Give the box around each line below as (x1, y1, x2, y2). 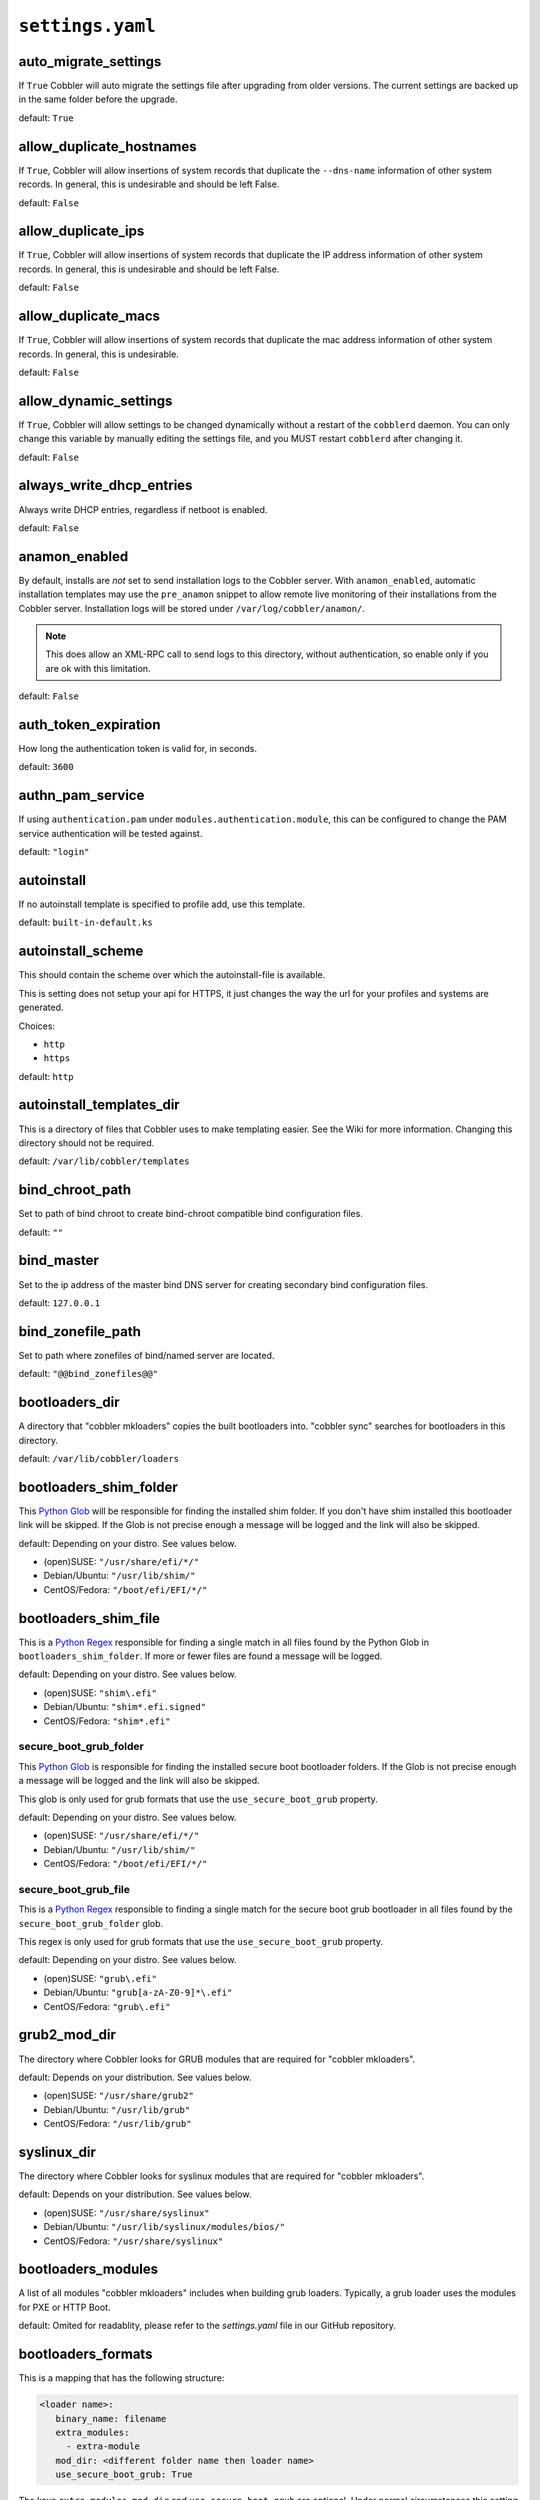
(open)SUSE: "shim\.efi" (43, 1686, 157, 1699)
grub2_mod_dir (18, 2026, 117, 2044)
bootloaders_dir (18, 1394, 120, 1411)
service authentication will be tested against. (18, 827, 203, 839)
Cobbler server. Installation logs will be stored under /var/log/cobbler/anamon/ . (18, 602, 365, 614)
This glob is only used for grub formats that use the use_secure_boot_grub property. (18, 1793, 379, 1805)
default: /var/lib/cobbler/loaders (18, 1452, 180, 1464)
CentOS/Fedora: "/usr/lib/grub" (43, 2118, 192, 2130)
